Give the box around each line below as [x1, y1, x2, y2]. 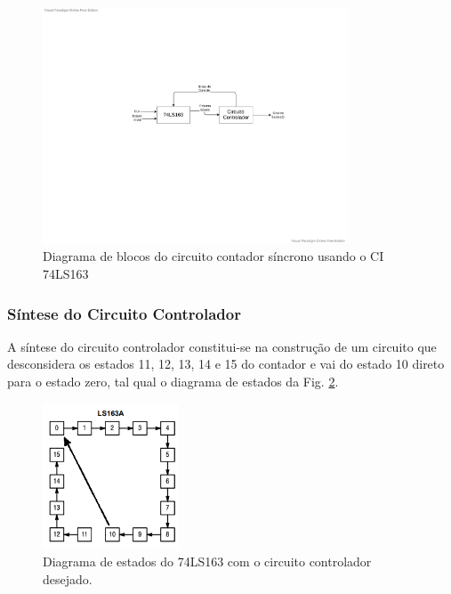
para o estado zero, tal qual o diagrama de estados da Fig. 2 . [7, 372, 339, 391]
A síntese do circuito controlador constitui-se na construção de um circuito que [7, 337, 437, 355]
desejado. [43, 569, 93, 588]
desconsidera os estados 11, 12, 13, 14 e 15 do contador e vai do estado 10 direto [7, 354, 445, 373]
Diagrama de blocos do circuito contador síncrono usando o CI [43, 247, 384, 265]
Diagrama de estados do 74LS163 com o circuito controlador [43, 552, 372, 571]
